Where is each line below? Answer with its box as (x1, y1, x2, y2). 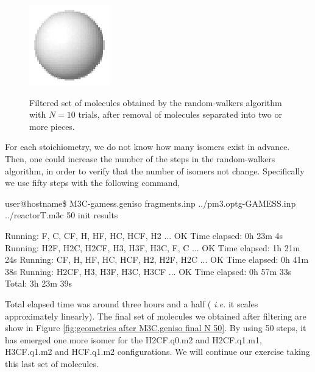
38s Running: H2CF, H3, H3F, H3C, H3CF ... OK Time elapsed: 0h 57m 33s (5, 265, 292, 277)
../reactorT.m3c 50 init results (5, 209, 118, 221)
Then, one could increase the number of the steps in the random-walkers (5, 152, 275, 165)
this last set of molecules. (5, 357, 99, 370)
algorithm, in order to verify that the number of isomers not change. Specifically (5, 164, 305, 177)
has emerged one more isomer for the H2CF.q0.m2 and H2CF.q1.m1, (5, 333, 262, 346)
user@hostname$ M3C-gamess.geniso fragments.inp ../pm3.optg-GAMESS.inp (5, 196, 296, 209)
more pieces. (29, 120, 75, 132)
